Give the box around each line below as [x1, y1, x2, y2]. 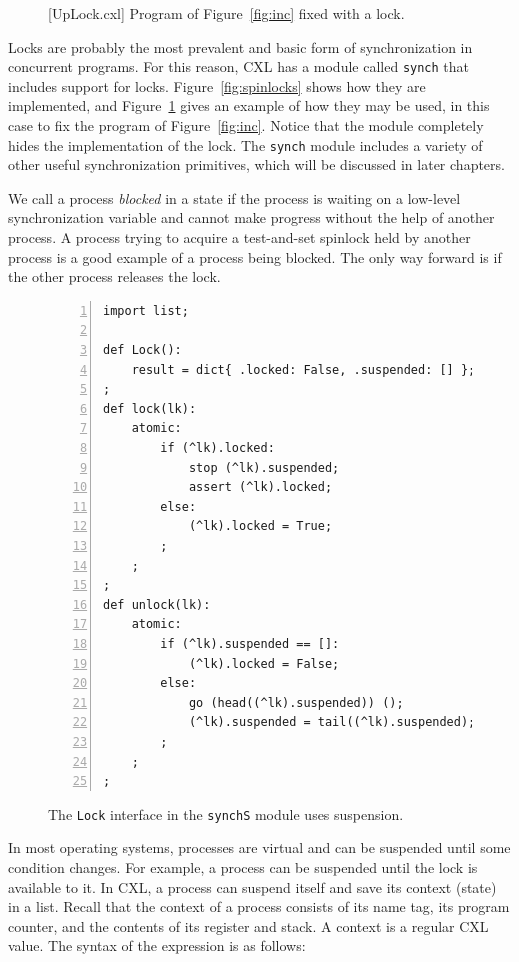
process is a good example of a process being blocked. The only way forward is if [8, 246, 502, 267]
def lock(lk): [103, 401, 197, 416]
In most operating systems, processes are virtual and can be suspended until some [8, 837, 511, 858]
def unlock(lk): [103, 597, 211, 612]
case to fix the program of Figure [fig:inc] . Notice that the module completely [8, 115, 484, 136]
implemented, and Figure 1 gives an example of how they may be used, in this [8, 95, 490, 116]
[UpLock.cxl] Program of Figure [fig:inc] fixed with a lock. [48, 3, 405, 23]
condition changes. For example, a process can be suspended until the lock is [8, 856, 478, 877]
